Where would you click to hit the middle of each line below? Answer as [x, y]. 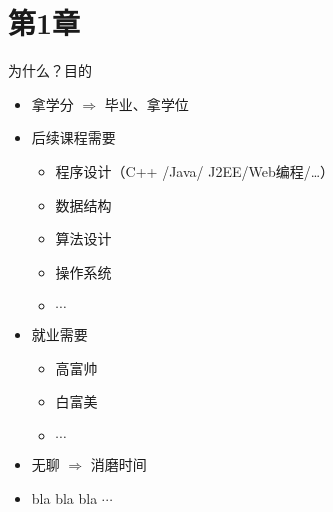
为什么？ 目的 [50, 70]
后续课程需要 [73, 137]
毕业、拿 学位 [146, 103]
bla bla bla [64, 497]
